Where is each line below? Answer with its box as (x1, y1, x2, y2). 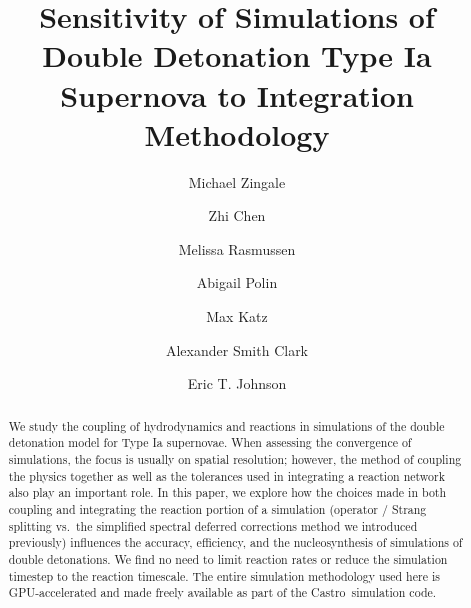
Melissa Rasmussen (178, 238, 296, 259)
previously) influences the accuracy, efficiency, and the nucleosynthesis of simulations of (8, 534, 463, 551)
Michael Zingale (188, 171, 286, 192)
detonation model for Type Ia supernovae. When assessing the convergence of (8, 434, 412, 451)
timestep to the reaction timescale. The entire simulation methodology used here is (8, 567, 440, 584)
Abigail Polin (196, 272, 278, 293)
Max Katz (206, 306, 268, 327)
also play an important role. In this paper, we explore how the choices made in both (8, 484, 447, 501)
